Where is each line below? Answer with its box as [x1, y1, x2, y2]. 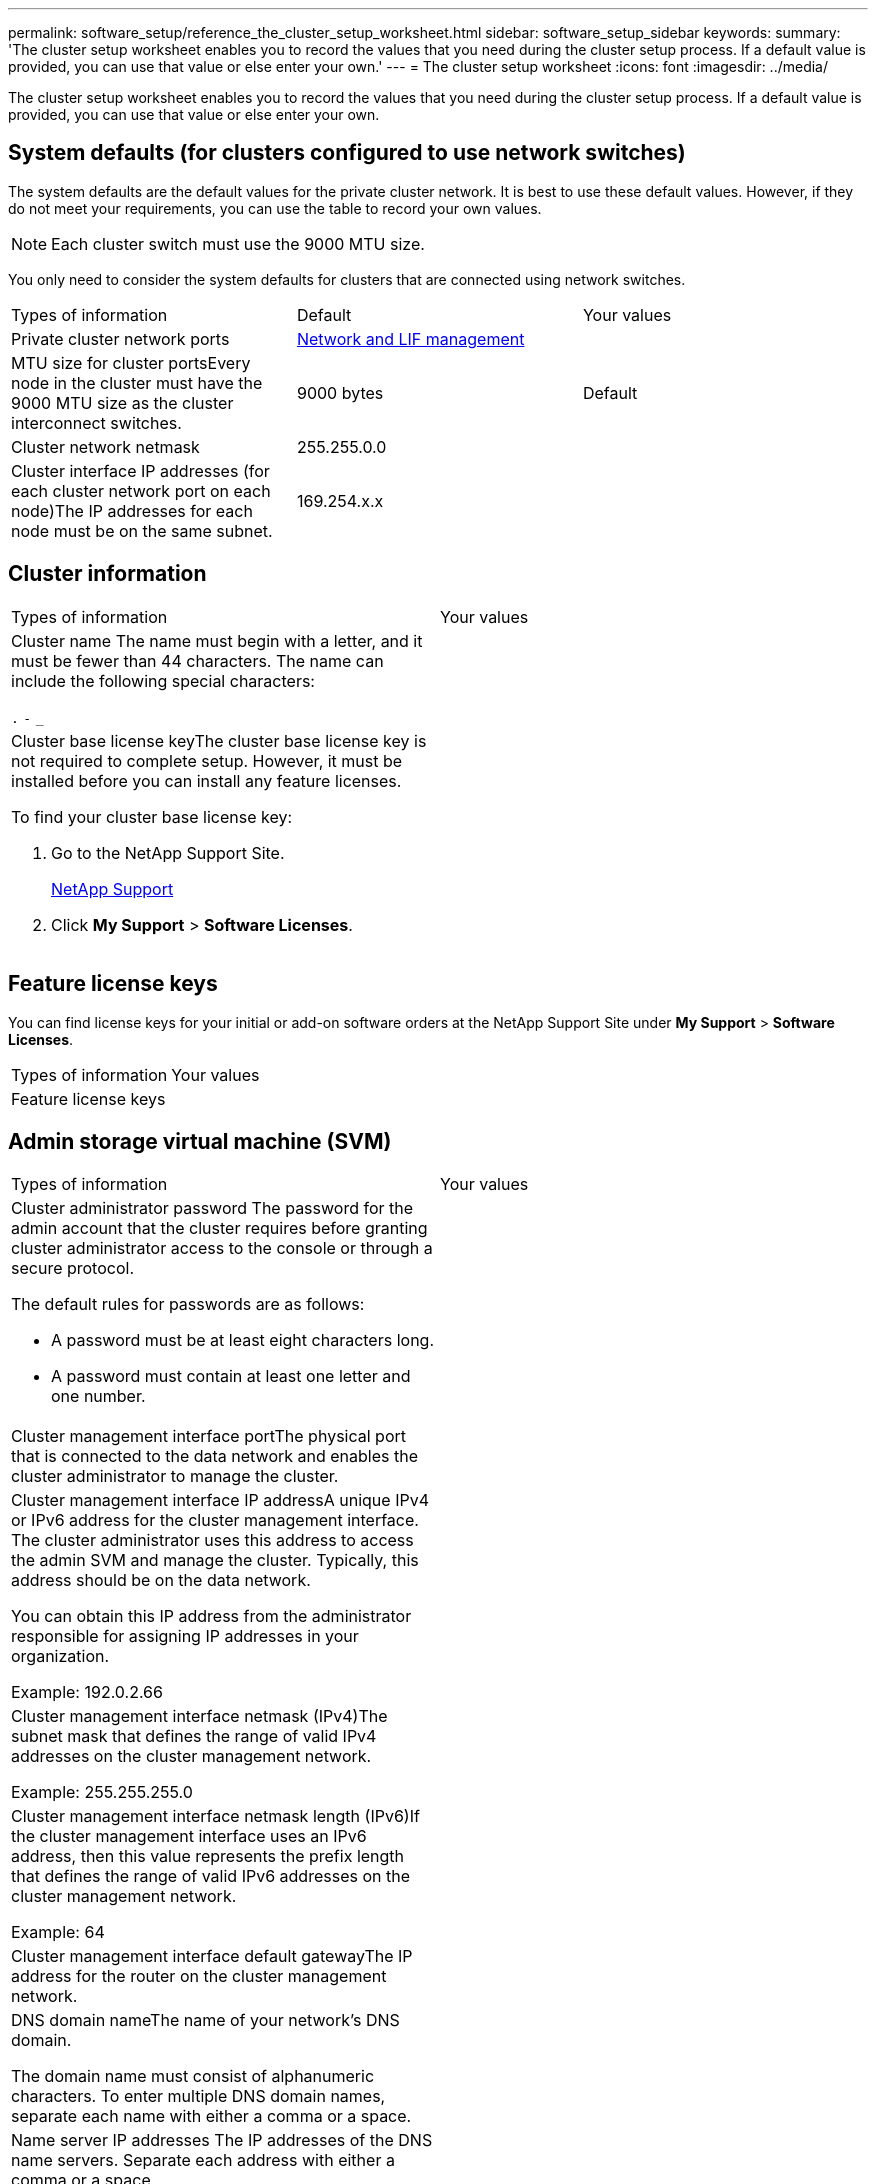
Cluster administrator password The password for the [11, 1198, 414, 1219]
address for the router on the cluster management [11, 1966, 387, 1987]
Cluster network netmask [11, 436, 200, 457]
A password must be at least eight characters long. [51, 1330, 435, 1351]
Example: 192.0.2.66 [11, 1682, 163, 1703]
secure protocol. [11, 1258, 134, 1279]
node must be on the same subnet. [11, 520, 273, 541]
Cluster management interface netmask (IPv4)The [11, 1706, 388, 1727]
